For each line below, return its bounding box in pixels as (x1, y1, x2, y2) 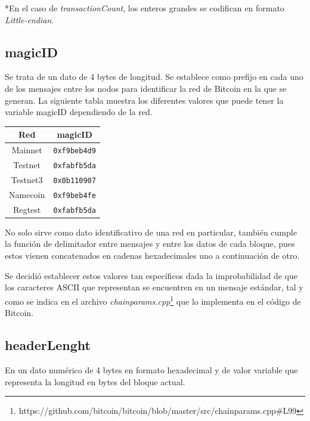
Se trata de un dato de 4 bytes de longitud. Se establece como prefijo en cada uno (5, 70, 303, 83)
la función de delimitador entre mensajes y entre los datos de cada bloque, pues (5, 237, 295, 250)
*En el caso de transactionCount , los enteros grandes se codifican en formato (5, 2, 284, 14)
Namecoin (9, 188, 45, 200)
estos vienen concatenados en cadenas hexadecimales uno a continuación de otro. (5, 249, 300, 262)
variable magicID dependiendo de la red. (5, 106, 153, 118)
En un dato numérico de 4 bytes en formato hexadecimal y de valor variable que (5, 363, 298, 376)
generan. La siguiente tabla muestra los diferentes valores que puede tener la (5, 94, 284, 106)
